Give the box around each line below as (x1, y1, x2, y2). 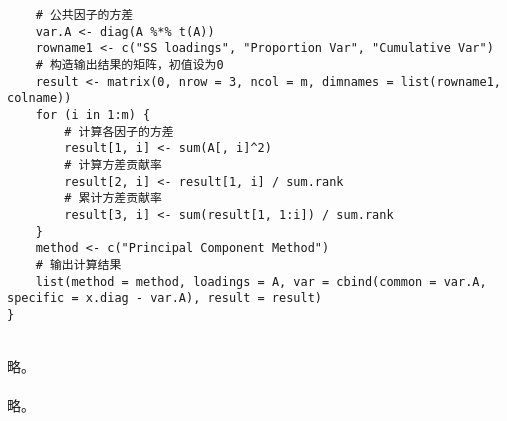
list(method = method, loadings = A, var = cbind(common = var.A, (35, 274, 487, 289)
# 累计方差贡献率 (64, 191, 162, 206)
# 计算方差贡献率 (64, 157, 162, 172)
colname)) (7, 91, 72, 106)
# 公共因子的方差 (35, 8, 134, 22)
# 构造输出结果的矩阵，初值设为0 (35, 57, 224, 72)
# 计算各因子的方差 (64, 124, 174, 139)
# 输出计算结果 (35, 257, 122, 272)
